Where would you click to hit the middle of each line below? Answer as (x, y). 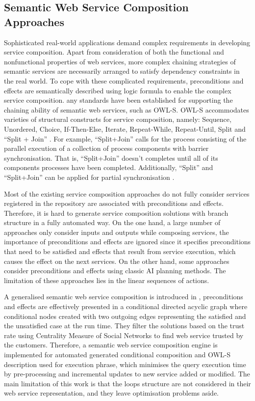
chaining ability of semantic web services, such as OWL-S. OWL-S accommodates (127, 109)
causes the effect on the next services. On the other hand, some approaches (117, 261)
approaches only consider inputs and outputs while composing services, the (116, 232)
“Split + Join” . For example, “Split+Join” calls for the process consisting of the (125, 138)
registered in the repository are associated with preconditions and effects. (114, 203)
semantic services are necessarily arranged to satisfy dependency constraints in (122, 71)
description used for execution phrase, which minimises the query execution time (125, 364)
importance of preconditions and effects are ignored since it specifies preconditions (127, 242)
